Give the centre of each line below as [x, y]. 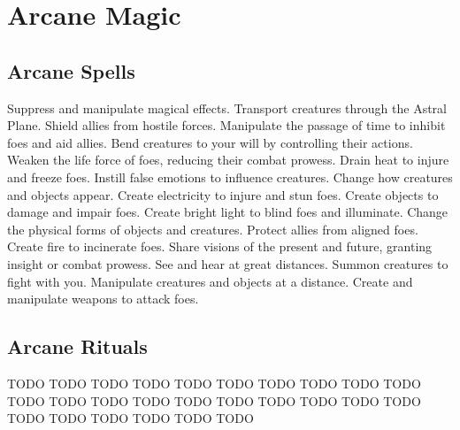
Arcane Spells [71, 70]
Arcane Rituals [77, 346]
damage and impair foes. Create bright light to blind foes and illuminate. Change [228, 212]
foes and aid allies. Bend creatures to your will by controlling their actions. [210, 142]
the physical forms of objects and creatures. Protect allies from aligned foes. [213, 229]
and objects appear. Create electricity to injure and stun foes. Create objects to [223, 194]
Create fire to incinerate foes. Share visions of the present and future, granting [220, 246]
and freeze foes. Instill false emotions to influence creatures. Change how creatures [230, 177]
